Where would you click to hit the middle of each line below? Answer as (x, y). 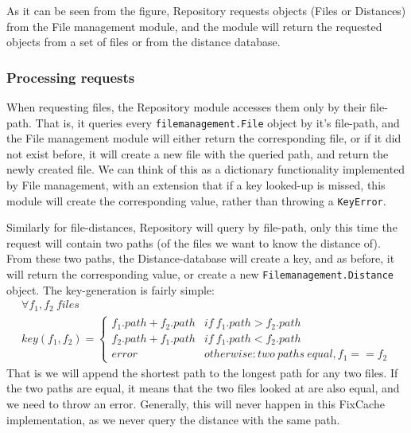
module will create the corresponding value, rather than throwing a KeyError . (196, 200)
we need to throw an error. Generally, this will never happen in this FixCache (196, 403)
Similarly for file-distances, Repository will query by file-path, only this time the (202, 227)
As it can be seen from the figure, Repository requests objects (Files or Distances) (206, 10)
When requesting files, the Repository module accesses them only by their (186, 107)
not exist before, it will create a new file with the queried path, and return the (198, 153)
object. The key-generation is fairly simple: (111, 289)
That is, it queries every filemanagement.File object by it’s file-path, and (217, 122)
